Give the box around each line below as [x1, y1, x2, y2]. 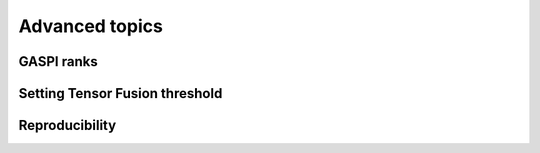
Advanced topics [18, 15, 164, 37]
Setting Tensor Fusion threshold [18, 85, 223, 102]
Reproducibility [18, 117, 117, 134]
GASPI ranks [18, 53, 99, 70]
